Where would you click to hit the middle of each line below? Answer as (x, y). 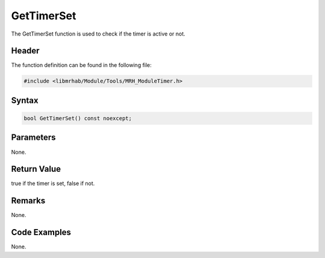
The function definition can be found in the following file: (81, 65)
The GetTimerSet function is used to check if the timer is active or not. (98, 34)
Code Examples (41, 232)
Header (25, 51)
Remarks (28, 201)
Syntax (25, 100)
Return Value (36, 169)
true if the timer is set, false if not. (53, 183)
